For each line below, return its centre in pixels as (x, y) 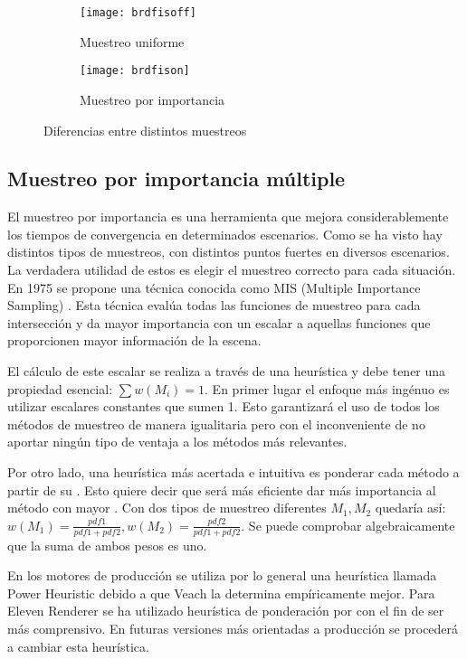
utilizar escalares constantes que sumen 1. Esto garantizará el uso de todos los (224, 406)
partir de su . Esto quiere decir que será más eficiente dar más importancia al (222, 490)
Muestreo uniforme (132, 41)
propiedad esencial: (60, 388)
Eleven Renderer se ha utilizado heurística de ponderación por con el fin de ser (226, 611)
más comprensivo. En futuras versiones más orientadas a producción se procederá (233, 628)
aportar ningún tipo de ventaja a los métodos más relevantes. (177, 442)
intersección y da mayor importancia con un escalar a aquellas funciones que (219, 322)
